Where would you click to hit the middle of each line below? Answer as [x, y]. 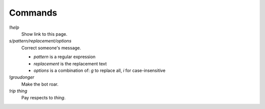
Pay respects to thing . [43, 98]
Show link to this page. [44, 34]
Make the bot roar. [40, 84]
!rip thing [18, 91]
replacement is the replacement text [70, 64]
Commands [33, 13]
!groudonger [22, 77]
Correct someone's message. [51, 48]
